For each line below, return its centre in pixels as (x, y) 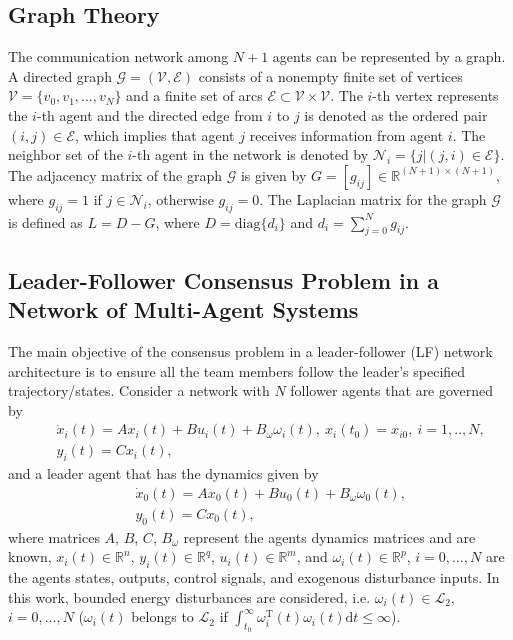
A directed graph (60, 75)
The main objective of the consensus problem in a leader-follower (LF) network (250, 350)
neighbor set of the (65, 154)
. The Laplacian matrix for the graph (373, 198)
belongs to (162, 616)
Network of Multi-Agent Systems (183, 309)
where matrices (54, 536)
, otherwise (180, 198)
